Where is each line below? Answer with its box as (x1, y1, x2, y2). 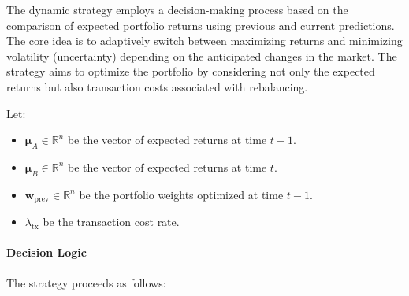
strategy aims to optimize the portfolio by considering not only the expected (6, 63, 375, 80)
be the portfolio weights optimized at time (79, 186, 284, 202)
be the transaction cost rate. (43, 213, 180, 230)
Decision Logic (6, 244, 87, 261)
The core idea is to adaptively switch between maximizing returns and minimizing (6, 32, 403, 49)
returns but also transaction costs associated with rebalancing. (6, 78, 308, 94)
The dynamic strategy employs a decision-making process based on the (6, 2, 348, 17)
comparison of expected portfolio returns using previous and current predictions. (6, 17, 395, 33)
